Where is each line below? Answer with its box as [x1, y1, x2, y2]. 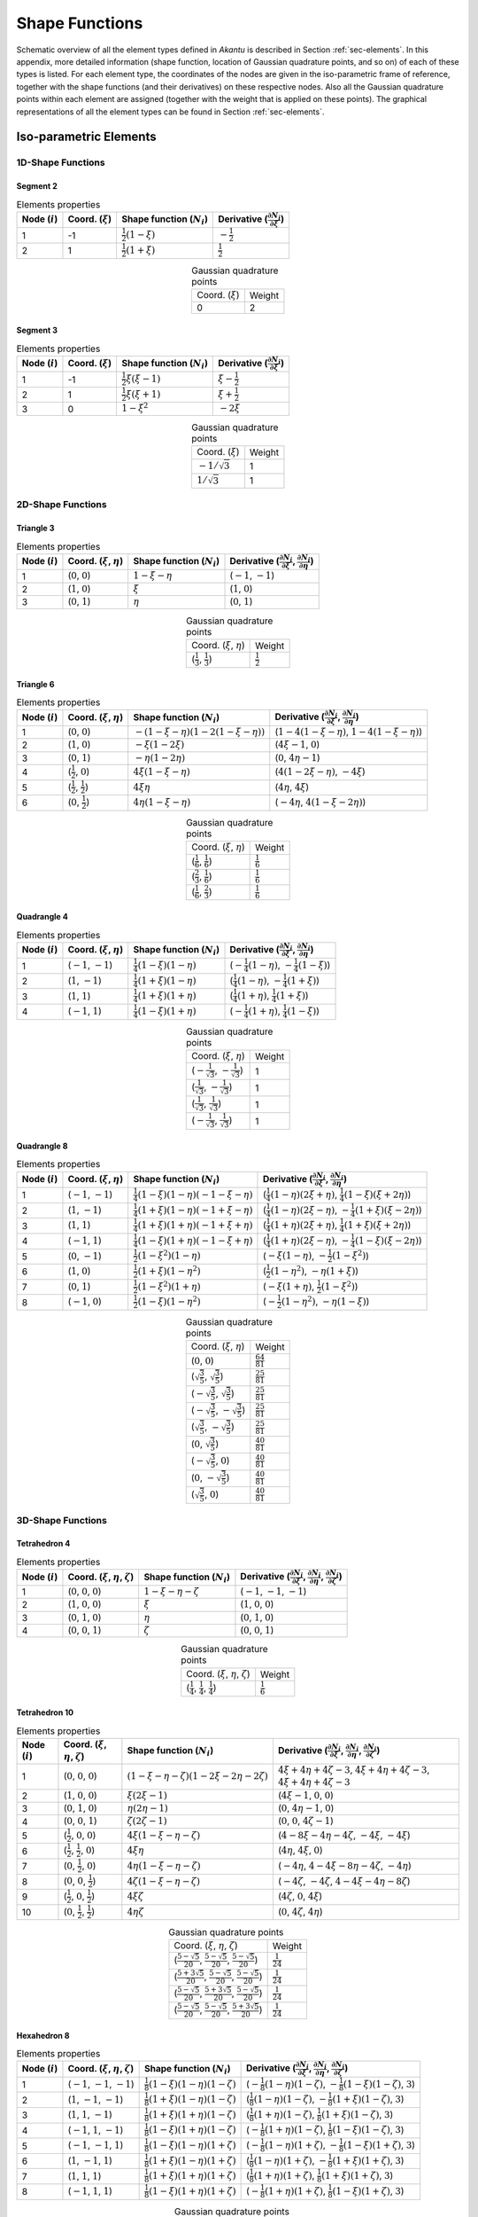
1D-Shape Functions [16, 156, 105, 168]
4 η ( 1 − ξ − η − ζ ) [127, 1861, 201, 1872]
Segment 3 [16, 325, 58, 335]
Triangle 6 [16, 678, 55, 689]
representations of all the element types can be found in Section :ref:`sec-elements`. [16, 106, 325, 117]
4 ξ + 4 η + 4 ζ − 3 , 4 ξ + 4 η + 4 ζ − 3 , [277, 1763, 430, 1775]
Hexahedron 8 [16, 2030, 70, 2041]
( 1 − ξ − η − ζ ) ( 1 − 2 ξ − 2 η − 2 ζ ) [127, 1770, 269, 1782]
